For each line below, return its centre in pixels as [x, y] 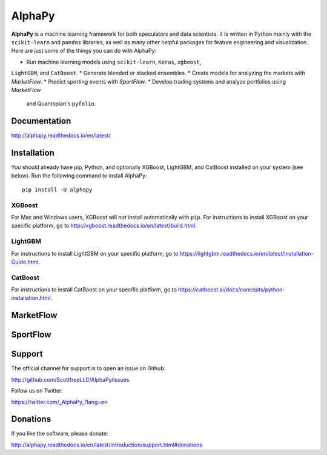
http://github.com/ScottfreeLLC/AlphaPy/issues [70, 379]
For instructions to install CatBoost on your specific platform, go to [94, 290]
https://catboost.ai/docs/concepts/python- [231, 290]
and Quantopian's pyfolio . [61, 104]
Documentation [41, 121]
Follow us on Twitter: [37, 391]
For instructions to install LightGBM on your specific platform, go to [95, 253]
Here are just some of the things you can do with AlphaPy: [84, 51]
